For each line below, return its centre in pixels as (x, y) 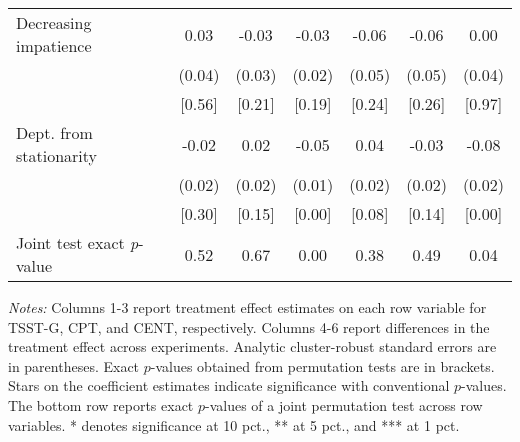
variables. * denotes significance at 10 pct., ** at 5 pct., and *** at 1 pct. (234, 424)
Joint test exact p (77, 242)
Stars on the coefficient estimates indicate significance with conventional (229, 385)
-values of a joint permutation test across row (344, 404)
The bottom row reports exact (101, 404)
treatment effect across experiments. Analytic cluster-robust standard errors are (252, 346)
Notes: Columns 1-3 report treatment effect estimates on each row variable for (247, 307)
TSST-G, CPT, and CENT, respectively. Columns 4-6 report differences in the (249, 326)
